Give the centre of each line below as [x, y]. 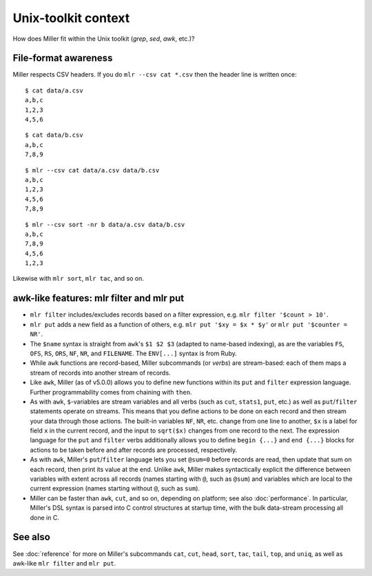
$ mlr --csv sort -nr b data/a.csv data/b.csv [105, 225]
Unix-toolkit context [71, 18]
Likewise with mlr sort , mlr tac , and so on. [79, 279]
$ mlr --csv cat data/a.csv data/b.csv [92, 170]
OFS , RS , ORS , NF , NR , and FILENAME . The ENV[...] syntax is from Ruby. [133, 353]
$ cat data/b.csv [54, 135]
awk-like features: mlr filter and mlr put [99, 298]
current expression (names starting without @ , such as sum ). [115, 488]
